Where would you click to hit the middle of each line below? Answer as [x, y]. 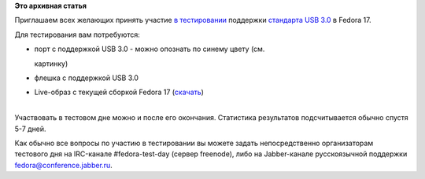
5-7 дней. [30, 129]
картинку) [51, 64]
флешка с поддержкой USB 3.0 [87, 78]
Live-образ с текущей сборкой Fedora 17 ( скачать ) [119, 92]
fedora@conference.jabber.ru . [64, 165]
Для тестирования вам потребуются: [78, 35]
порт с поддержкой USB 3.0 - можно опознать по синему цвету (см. [150, 49]
